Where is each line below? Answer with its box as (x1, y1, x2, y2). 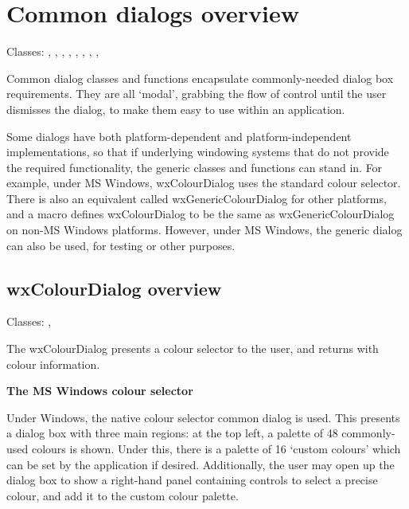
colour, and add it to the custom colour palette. (6, 487, 239, 503)
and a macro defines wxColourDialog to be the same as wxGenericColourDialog (6, 206, 395, 222)
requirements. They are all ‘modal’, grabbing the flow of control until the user (6, 85, 387, 102)
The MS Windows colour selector (6, 382, 193, 399)
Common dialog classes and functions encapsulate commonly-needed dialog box (6, 69, 394, 86)
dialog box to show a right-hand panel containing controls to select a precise (6, 472, 378, 488)
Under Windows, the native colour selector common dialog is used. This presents (6, 409, 400, 425)
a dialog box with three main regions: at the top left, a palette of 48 (6, 425, 338, 441)
